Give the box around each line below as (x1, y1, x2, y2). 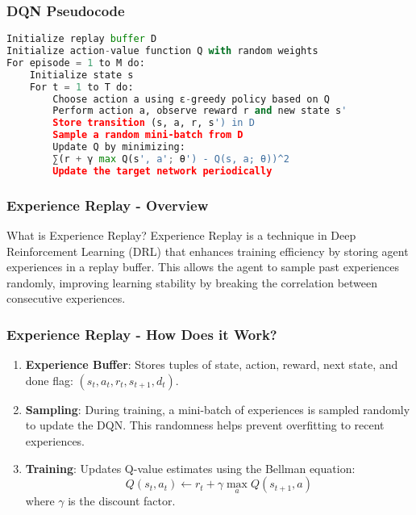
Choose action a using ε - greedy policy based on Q (52, 93, 330, 105)
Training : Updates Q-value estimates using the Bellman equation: (25, 459, 356, 476)
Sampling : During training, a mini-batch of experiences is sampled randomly (25, 400, 410, 417)
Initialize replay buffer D (6, 33, 157, 45)
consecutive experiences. (6, 290, 126, 307)
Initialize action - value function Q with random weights (6, 45, 318, 57)
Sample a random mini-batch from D (52, 129, 243, 141)
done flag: (25, 371, 73, 388)
